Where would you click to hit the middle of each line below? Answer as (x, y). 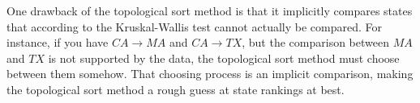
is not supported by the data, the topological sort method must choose (224, 58)
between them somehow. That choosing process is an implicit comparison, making (210, 74)
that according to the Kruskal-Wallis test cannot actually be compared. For (194, 26)
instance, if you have (58, 42)
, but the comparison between (315, 42)
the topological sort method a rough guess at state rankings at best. (176, 89)
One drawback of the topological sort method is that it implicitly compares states (210, 10)
